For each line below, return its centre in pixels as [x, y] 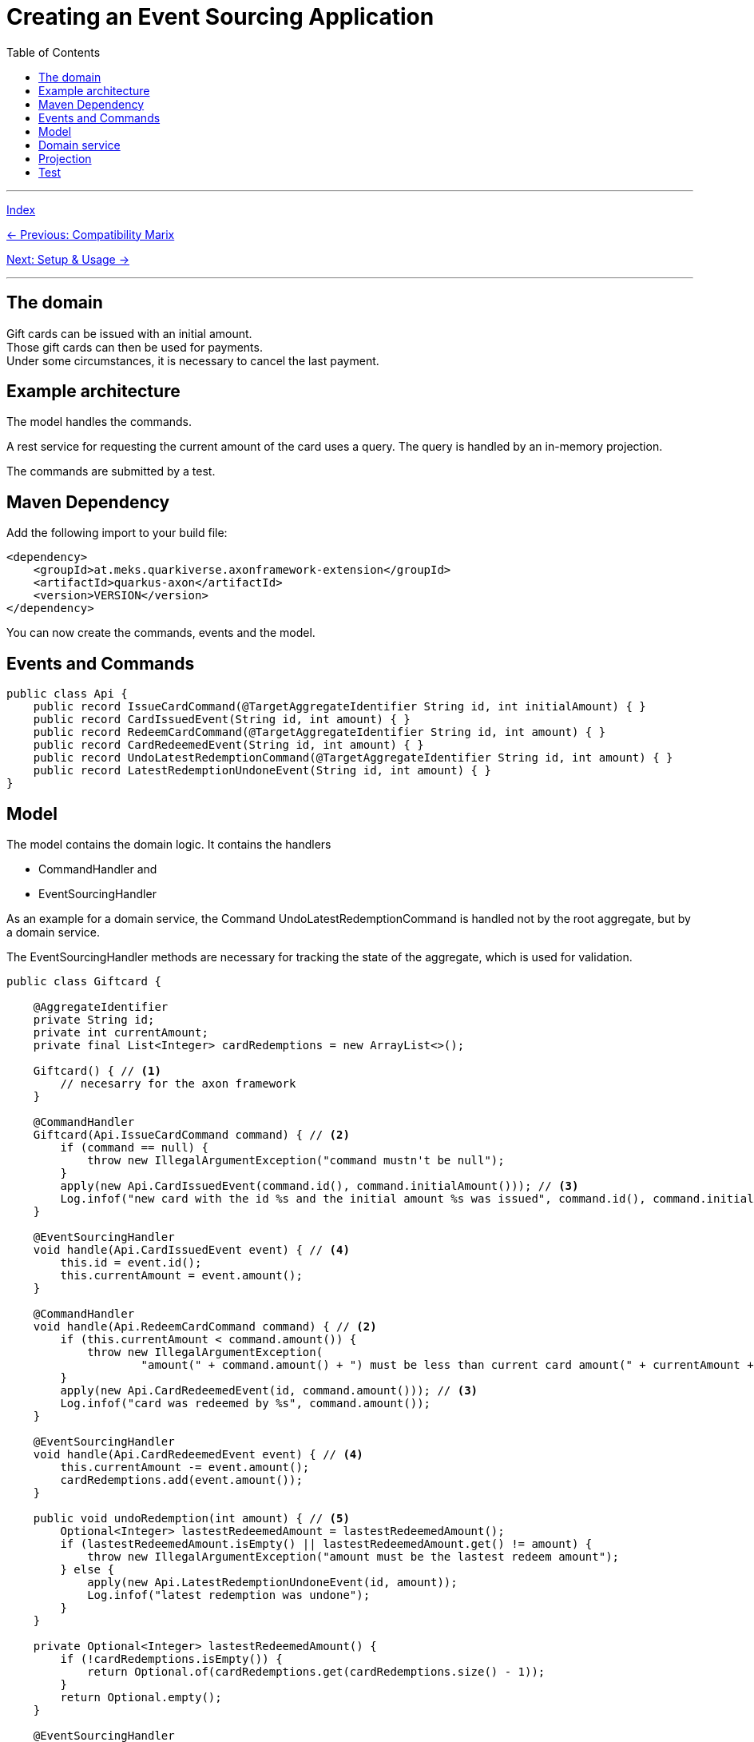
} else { [87, 1569]
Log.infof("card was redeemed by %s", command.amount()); [246, 1403]
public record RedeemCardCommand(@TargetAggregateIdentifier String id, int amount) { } [319, 732]
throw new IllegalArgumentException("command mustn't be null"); [296, 1160]
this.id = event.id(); [131, 1262]
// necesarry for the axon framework [178, 1083]
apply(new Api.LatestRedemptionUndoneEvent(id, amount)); [272, 1582]
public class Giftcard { [84, 981]
